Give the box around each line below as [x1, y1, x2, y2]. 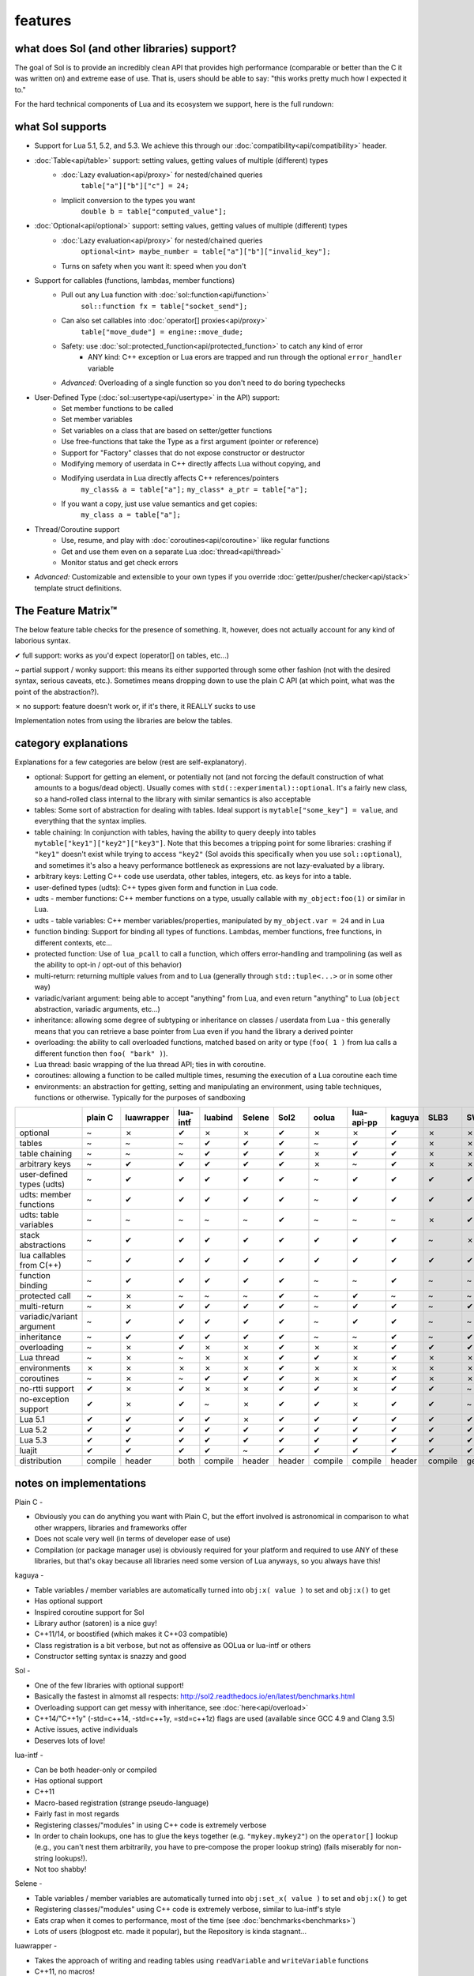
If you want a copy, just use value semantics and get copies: [61, 499, 258, 509]
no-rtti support [19, 1383, 74, 1394]
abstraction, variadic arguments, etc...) [34, 1004, 161, 1013]
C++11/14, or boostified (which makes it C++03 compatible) [34, 1629, 228, 1639]
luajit [19, 1445, 38, 1456]
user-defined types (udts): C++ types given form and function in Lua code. [34, 882, 279, 892]
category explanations [14, 737, 129, 750]
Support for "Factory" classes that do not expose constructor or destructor [61, 447, 306, 458]
